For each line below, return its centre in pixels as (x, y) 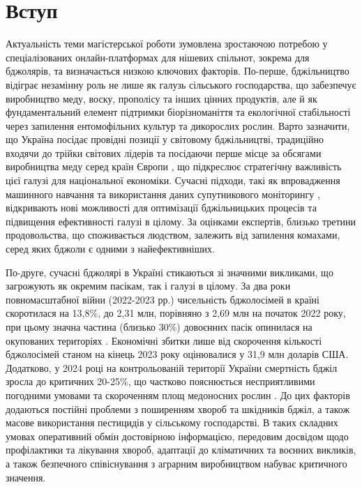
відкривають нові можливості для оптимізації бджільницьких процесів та (161, 208)
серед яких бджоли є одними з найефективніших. (110, 249)
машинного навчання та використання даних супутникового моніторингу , (163, 194)
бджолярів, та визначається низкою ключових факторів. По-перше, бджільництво (178, 71)
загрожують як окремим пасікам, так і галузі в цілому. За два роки (148, 286)
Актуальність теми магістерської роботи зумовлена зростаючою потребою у (167, 44)
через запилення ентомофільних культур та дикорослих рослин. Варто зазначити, (178, 125)
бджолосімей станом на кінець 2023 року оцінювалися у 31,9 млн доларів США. (177, 354)
